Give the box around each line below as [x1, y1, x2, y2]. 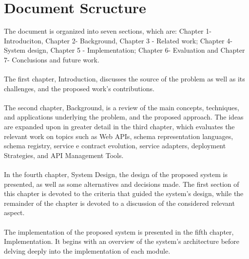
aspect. [4, 207, 25, 218]
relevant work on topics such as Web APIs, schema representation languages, [4, 131, 233, 141]
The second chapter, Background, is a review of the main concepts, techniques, [4, 102, 239, 112]
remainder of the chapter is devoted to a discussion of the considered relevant [4, 198, 235, 208]
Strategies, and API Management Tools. [4, 150, 124, 160]
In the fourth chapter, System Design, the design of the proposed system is [4, 169, 228, 179]
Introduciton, [4, 35, 43, 45]
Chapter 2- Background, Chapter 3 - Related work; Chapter [45, 35, 225, 45]
